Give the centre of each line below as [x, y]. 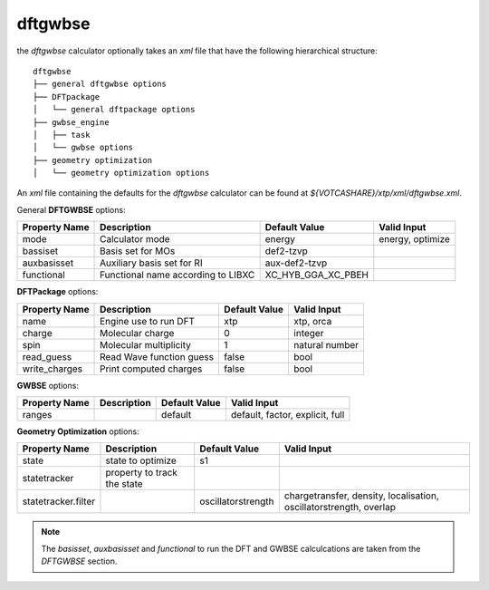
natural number [326, 344]
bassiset [40, 251]
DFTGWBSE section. [79, 561]
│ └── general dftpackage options [114, 110]
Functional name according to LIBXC [177, 275]
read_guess [47, 356]
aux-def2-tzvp [296, 263]
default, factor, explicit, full [288, 415]
